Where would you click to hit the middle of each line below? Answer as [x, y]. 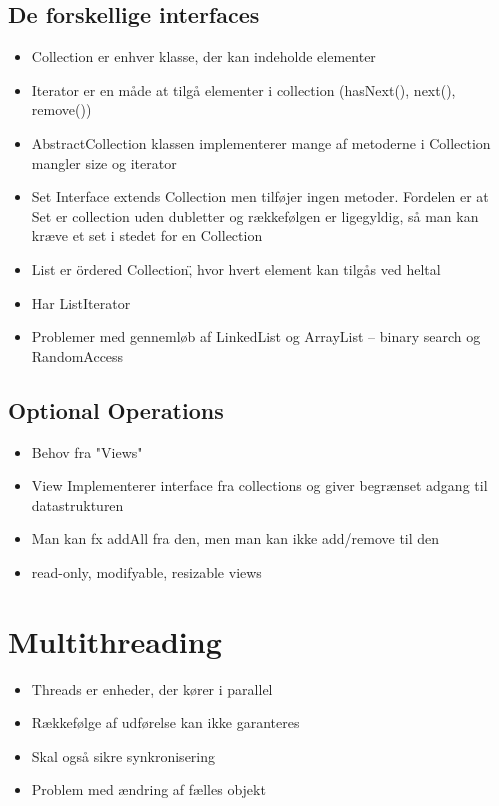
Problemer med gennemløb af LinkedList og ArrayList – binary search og [256, 336]
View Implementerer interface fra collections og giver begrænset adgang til [259, 485]
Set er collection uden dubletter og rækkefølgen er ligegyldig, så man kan [255, 215]
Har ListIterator [81, 302]
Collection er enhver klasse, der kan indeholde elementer [203, 56]
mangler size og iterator [104, 162]
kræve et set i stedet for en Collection [147, 235]
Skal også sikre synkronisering [123, 755]
